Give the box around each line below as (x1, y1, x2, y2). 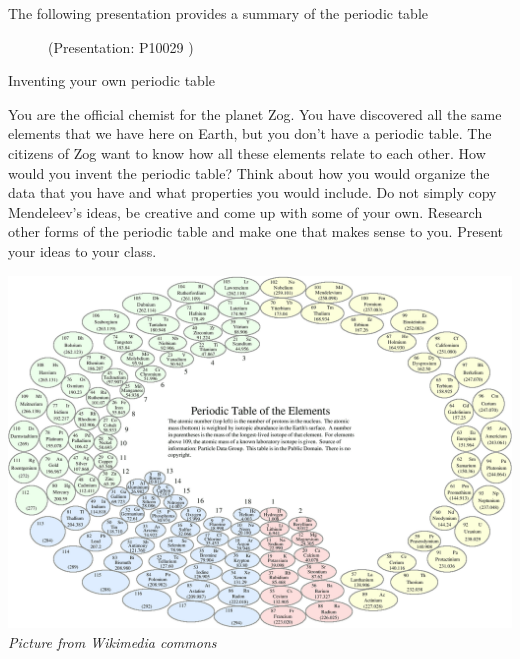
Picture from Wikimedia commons (8, 631, 217, 652)
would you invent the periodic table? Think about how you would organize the (8, 162, 490, 183)
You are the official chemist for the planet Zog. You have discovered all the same (8, 103, 502, 124)
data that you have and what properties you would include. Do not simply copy (8, 182, 497, 203)
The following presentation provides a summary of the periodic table (8, 3, 429, 23)
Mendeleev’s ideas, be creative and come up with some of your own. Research (8, 201, 483, 222)
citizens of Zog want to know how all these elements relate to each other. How (8, 142, 486, 163)
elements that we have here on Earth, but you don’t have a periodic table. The (8, 123, 492, 144)
